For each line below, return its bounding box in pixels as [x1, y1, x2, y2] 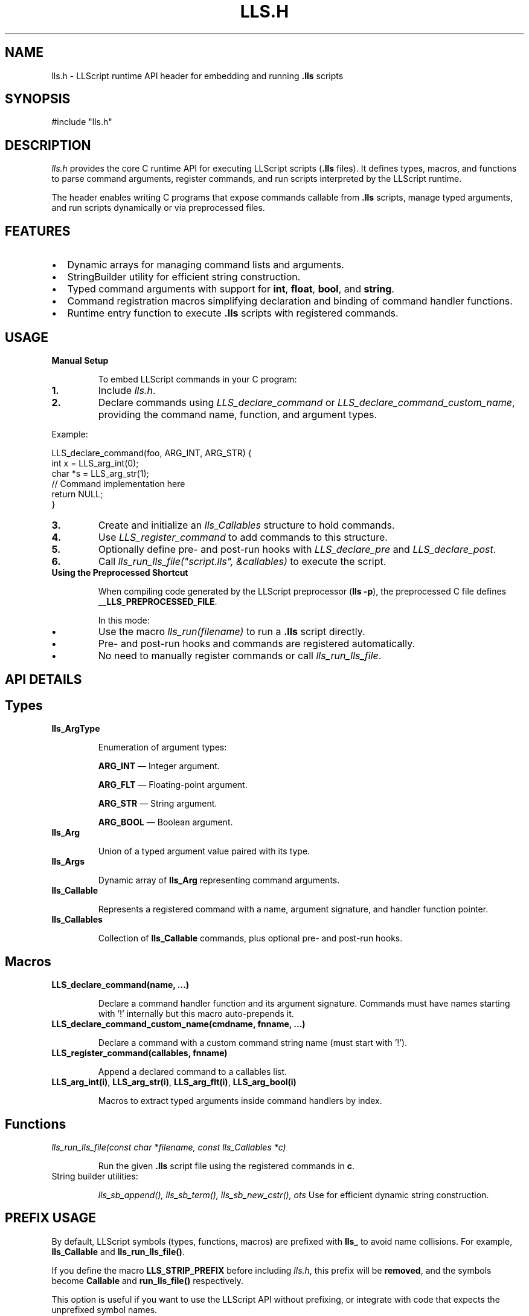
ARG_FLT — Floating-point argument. [98, 779, 248, 790]
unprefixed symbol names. [51, 1304, 158, 1315]
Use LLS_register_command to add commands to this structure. [98, 531, 388, 543]
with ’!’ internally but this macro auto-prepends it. [98, 1008, 294, 1019]
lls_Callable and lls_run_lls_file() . [51, 1246, 185, 1257]
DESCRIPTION [5, 137, 91, 153]
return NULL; [51, 488, 103, 499]
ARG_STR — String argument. [98, 798, 217, 809]
